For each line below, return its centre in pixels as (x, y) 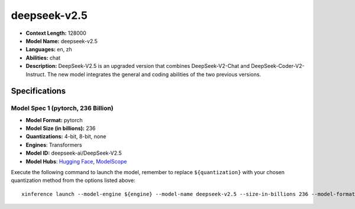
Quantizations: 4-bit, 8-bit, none (66, 136)
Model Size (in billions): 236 (61, 128)
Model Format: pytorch (54, 120)
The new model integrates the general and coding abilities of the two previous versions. (154, 74)
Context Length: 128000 (56, 33)
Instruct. (36, 74)
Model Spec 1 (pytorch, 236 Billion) (62, 108)
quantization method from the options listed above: (73, 181)
